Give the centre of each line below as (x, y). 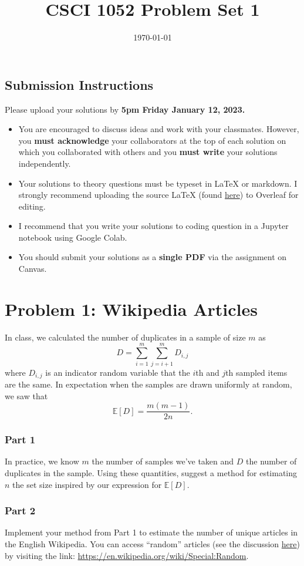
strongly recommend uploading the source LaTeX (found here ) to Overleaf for (158, 195)
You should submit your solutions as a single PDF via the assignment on (153, 257)
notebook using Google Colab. (73, 237)
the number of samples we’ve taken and (163, 461)
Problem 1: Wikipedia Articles (131, 309)
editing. (32, 206)
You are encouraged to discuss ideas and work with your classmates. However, (159, 129)
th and (207, 372)
